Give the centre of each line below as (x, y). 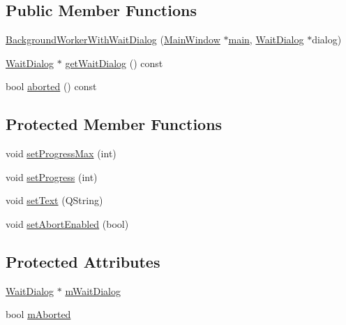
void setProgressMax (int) (61, 153)
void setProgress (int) (52, 176)
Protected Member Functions (114, 124)
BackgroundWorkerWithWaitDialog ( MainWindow (113, 39)
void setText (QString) (54, 200)
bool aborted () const (51, 86)
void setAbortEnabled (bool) (67, 223)
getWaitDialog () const (114, 63)
